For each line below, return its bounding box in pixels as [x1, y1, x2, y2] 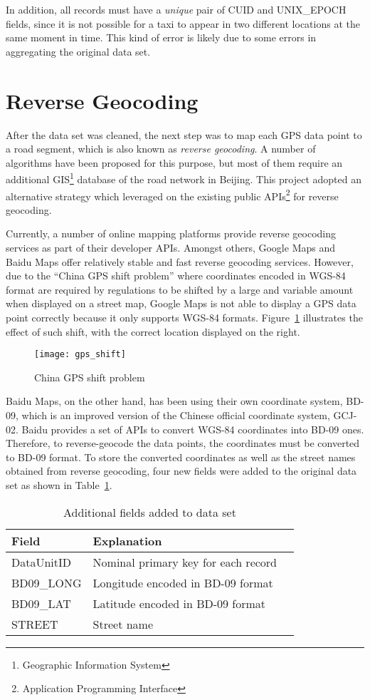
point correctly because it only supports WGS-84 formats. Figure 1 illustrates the [6, 309, 363, 324]
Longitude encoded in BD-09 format [92, 574, 273, 591]
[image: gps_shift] [34, 349, 126, 360]
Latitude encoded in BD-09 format [92, 595, 266, 612]
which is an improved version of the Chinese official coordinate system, [21, 407, 330, 422]
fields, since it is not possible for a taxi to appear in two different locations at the [6, 16, 360, 31]
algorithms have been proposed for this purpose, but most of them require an [6, 155, 343, 170]
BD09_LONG [11, 574, 82, 591]
